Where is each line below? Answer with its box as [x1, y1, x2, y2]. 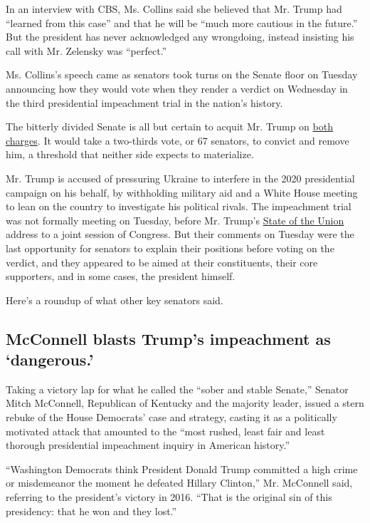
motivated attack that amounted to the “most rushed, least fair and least [6, 423, 325, 438]
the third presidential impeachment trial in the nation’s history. [6, 95, 283, 110]
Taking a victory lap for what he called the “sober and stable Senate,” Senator [6, 381, 349, 396]
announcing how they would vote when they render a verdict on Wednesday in [6, 81, 348, 95]
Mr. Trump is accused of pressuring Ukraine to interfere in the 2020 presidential [6, 170, 355, 185]
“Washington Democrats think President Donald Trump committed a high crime [6, 461, 358, 476]
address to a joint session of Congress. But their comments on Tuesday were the [6, 227, 354, 242]
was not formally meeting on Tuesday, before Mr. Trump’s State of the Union [6, 212, 344, 227]
